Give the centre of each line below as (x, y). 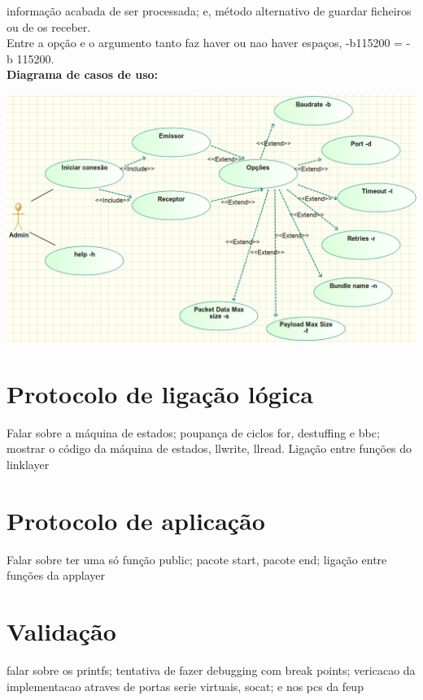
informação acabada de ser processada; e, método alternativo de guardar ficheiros (209, 11)
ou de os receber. (49, 26)
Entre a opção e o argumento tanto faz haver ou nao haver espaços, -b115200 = (205, 43)
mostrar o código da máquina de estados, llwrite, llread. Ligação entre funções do (209, 448)
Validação (61, 631)
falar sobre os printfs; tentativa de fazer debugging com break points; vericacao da (211, 670)
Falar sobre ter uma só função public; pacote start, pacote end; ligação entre (197, 559)
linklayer (28, 465)
